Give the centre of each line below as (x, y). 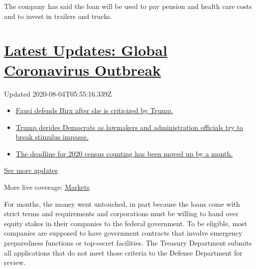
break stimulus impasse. (52, 137)
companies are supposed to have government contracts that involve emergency (123, 233)
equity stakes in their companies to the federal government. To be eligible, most (126, 223)
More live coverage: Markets (47, 187)
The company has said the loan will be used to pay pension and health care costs (128, 6)
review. (15, 262)
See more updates (31, 170)
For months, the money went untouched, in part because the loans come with (122, 203)
